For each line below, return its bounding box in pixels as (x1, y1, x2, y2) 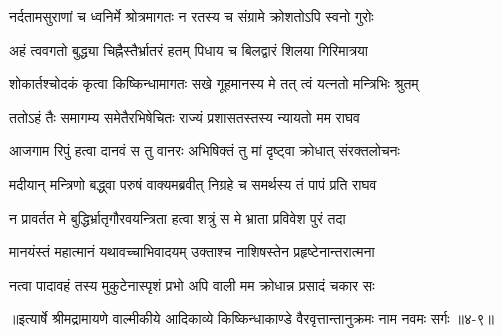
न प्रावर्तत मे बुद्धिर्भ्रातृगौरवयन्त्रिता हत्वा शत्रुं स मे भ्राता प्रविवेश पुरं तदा (9, 207, 346, 228)
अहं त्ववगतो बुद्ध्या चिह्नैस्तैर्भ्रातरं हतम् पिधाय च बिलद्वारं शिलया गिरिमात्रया (9, 39, 368, 60)
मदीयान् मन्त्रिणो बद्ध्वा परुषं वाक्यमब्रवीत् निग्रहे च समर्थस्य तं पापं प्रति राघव (9, 173, 377, 194)
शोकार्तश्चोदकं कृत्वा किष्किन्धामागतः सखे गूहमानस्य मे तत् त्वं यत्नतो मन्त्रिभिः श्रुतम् (9, 73, 419, 94)
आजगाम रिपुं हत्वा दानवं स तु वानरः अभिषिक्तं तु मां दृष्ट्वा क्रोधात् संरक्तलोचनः (9, 140, 400, 161)
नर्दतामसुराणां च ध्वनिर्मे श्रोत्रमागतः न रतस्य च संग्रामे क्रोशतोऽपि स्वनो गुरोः (9, 6, 374, 26)
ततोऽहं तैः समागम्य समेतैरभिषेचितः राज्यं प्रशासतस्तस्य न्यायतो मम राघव (9, 106, 361, 127)
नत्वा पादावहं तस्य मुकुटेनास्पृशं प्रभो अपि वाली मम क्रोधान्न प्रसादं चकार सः (9, 274, 375, 295)
